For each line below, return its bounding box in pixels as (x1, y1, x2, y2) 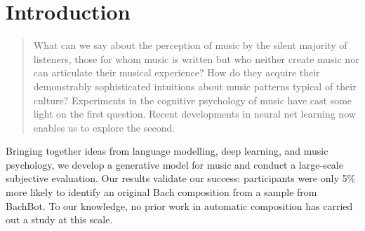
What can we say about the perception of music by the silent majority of (33, 38, 347, 52)
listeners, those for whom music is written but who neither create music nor (33, 51, 359, 66)
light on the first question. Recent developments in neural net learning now (33, 106, 356, 121)
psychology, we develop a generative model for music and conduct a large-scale (6, 157, 343, 171)
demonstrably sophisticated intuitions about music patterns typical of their (33, 78, 357, 93)
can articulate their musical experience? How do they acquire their (33, 65, 320, 80)
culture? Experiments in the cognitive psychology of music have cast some (33, 92, 352, 107)
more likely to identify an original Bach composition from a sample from (6, 185, 317, 199)
